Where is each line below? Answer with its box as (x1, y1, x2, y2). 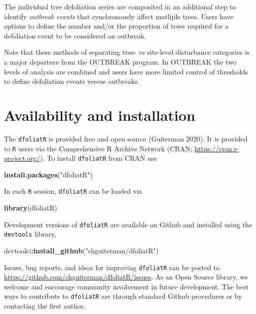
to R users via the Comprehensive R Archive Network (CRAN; (4, 143, 192, 153)
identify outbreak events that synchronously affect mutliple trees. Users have (4, 11, 234, 21)
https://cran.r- (194, 143, 239, 153)
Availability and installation (4, 105, 195, 125)
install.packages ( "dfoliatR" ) (4, 169, 93, 179)
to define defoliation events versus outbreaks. (4, 76, 140, 86)
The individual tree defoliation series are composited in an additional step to (4, 1, 236, 11)
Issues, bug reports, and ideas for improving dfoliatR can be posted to (4, 262, 220, 272)
